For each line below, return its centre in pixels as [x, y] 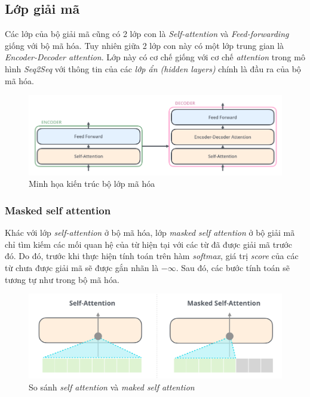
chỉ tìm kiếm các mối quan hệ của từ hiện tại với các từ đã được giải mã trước [149, 244]
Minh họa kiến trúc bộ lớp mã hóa [92, 184]
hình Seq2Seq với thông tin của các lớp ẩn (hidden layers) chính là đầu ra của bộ [153, 68]
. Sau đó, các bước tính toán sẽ [233, 267]
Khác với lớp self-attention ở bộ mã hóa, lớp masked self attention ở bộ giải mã [150, 233]
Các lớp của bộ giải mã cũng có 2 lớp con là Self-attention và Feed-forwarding [147, 34]
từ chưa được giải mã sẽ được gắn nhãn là [82, 267]
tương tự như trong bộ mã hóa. [62, 279]
